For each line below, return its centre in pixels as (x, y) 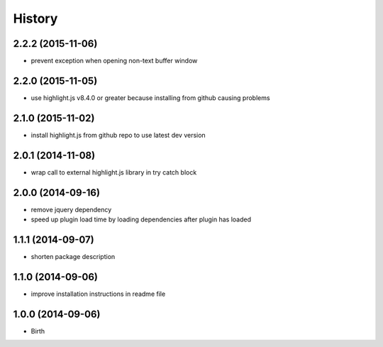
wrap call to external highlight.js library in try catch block (114, 172)
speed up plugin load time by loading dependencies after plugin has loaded (141, 219)
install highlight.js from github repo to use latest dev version (118, 135)
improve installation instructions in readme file (98, 294)
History (35, 18)
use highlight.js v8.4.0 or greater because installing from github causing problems (150, 98)
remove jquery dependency (71, 209)
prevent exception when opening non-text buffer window (114, 61)
